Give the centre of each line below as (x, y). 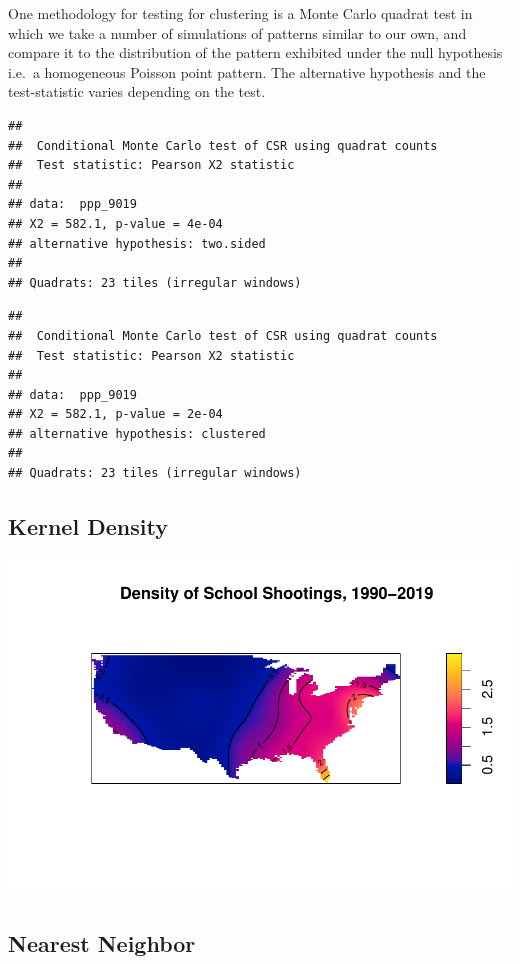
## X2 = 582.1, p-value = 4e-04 (115, 223)
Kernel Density (88, 526)
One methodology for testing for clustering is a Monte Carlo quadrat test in (240, 13)
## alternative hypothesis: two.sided (137, 243)
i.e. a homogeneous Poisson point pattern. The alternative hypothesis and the (247, 71)
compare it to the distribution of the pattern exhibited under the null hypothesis (255, 52)
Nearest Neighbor (102, 942)
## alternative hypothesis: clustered (137, 433)
